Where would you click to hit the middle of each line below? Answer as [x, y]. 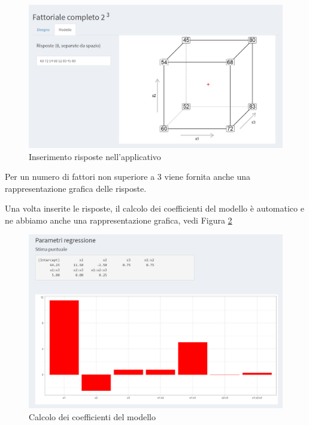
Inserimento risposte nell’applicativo [95, 156]
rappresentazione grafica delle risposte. [76, 188]
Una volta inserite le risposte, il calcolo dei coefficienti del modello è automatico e [154, 208]
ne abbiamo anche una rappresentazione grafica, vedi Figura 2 [119, 220]
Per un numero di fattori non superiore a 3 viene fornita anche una [128, 177]
